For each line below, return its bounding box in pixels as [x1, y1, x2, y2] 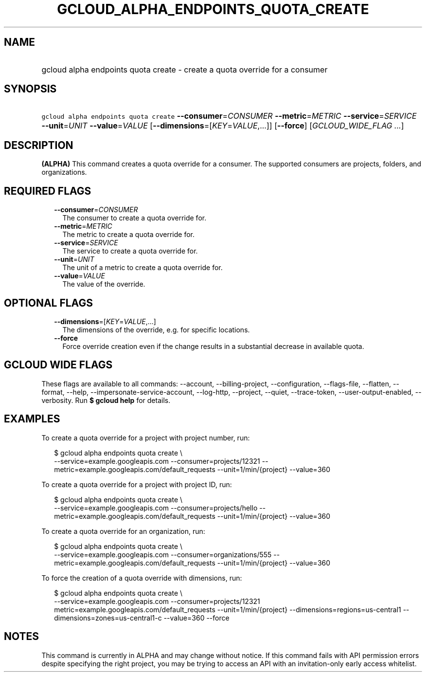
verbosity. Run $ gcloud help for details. [41, 396, 171, 404]
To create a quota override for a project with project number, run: [41, 433, 250, 442]
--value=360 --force [163, 613, 230, 622]
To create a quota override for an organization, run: [41, 527, 205, 535]
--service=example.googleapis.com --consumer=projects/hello [54, 503, 258, 512]
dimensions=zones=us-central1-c [54, 613, 162, 622]
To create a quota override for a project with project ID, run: [41, 480, 232, 489]
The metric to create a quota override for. [62, 230, 195, 239]
